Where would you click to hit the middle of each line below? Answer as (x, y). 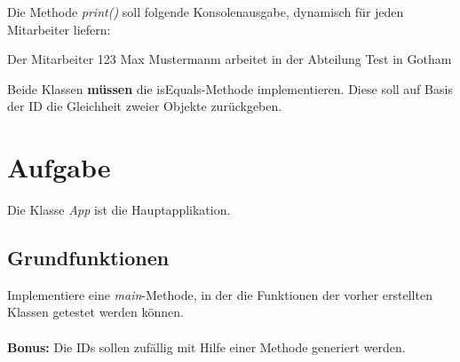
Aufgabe (59, 167)
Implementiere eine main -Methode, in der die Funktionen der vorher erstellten (220, 294)
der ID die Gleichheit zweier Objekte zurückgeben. (145, 106)
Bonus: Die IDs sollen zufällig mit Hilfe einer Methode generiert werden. (206, 346)
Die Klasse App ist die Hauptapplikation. (119, 210)
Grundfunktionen (88, 258)
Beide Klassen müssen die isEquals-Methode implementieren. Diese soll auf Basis (230, 88)
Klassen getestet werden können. (95, 312)
